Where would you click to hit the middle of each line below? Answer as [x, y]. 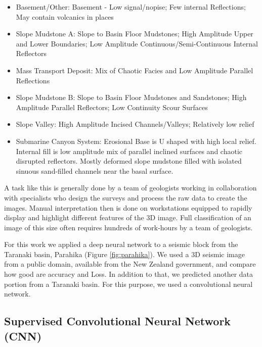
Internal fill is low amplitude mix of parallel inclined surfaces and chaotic [129, 151]
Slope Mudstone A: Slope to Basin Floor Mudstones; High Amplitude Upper [135, 34]
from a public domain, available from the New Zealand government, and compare [130, 264]
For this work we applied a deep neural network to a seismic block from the [121, 244]
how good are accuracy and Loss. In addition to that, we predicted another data [129, 274]
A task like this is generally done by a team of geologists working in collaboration [130, 188]
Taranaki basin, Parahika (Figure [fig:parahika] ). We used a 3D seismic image [124, 254]
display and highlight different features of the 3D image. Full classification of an [128, 217]
